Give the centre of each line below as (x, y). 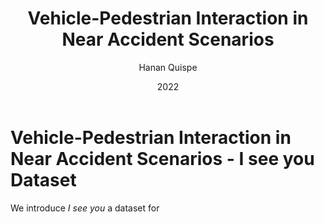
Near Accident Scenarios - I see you (162, 158)
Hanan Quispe (168, 67)
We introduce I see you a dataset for (85, 208)
